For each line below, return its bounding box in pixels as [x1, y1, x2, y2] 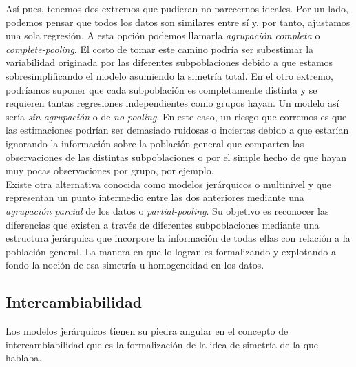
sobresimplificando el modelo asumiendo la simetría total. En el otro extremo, [6, 68, 333, 83]
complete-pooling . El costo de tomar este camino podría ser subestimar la [6, 41, 314, 56]
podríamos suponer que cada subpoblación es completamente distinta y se [6, 82, 317, 96]
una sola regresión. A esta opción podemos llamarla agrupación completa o [6, 28, 320, 43]
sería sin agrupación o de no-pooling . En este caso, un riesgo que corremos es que [6, 109, 347, 123]
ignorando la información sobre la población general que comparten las [6, 136, 304, 150]
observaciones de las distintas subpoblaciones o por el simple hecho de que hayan [6, 149, 346, 164]
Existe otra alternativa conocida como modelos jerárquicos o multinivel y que [6, 176, 332, 191]
